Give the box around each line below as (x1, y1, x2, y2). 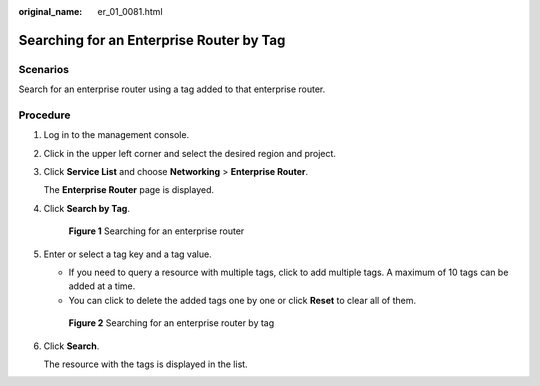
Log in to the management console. (43, 129, 190, 141)
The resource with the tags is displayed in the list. (43, 358, 249, 370)
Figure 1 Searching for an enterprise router (68, 225, 245, 237)
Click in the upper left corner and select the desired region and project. (43, 147, 337, 159)
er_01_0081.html (97, 6, 164, 17)
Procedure (18, 108, 71, 122)
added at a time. (68, 280, 136, 292)
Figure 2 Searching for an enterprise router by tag (68, 317, 275, 329)
